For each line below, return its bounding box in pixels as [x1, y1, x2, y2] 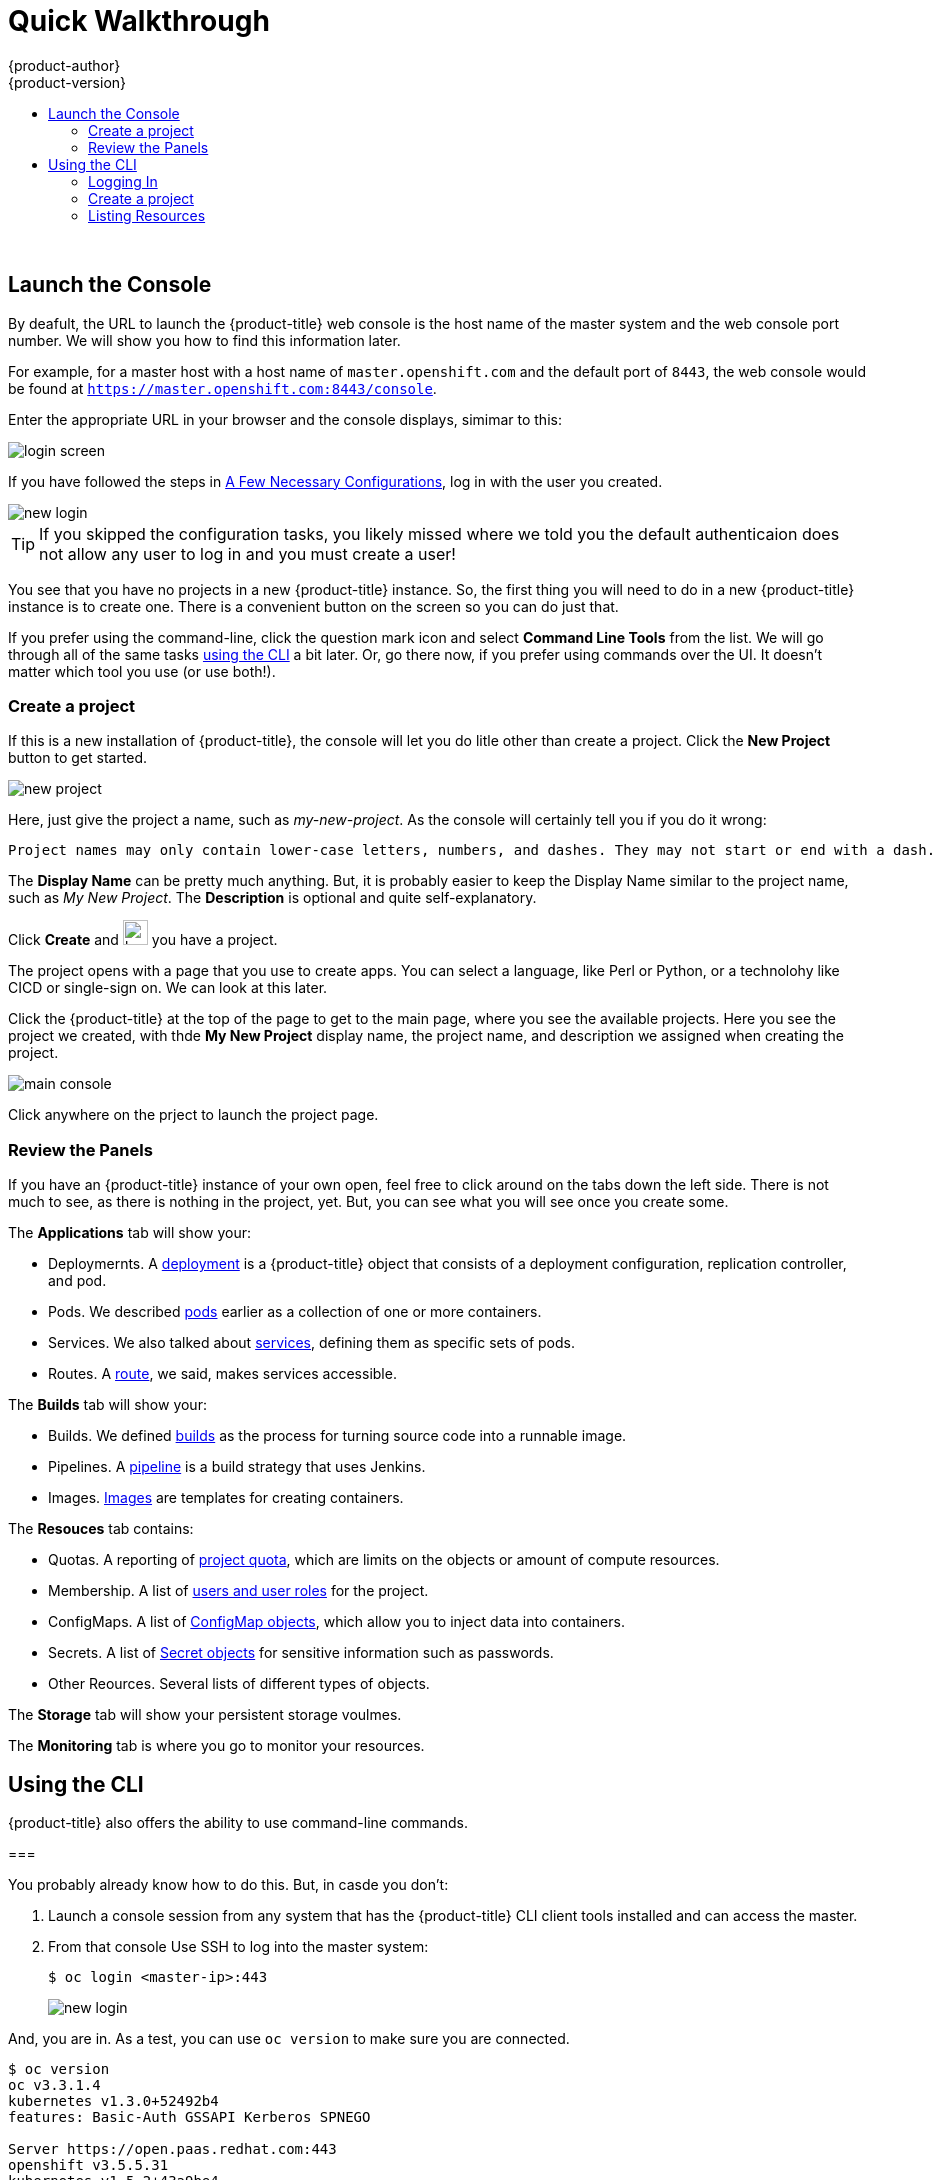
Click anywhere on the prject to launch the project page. [8, 1106, 379, 1124]
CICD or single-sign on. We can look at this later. [8, 979, 328, 997]
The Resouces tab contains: [8, 1520, 194, 1538]
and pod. [48, 1272, 107, 1290]
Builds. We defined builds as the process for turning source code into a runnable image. [48, 1427, 627, 1445]
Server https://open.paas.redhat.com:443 [8, 2140, 337, 2157]
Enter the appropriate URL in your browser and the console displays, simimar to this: [8, 410, 562, 428]
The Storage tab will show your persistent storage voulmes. [8, 1706, 402, 1724]
